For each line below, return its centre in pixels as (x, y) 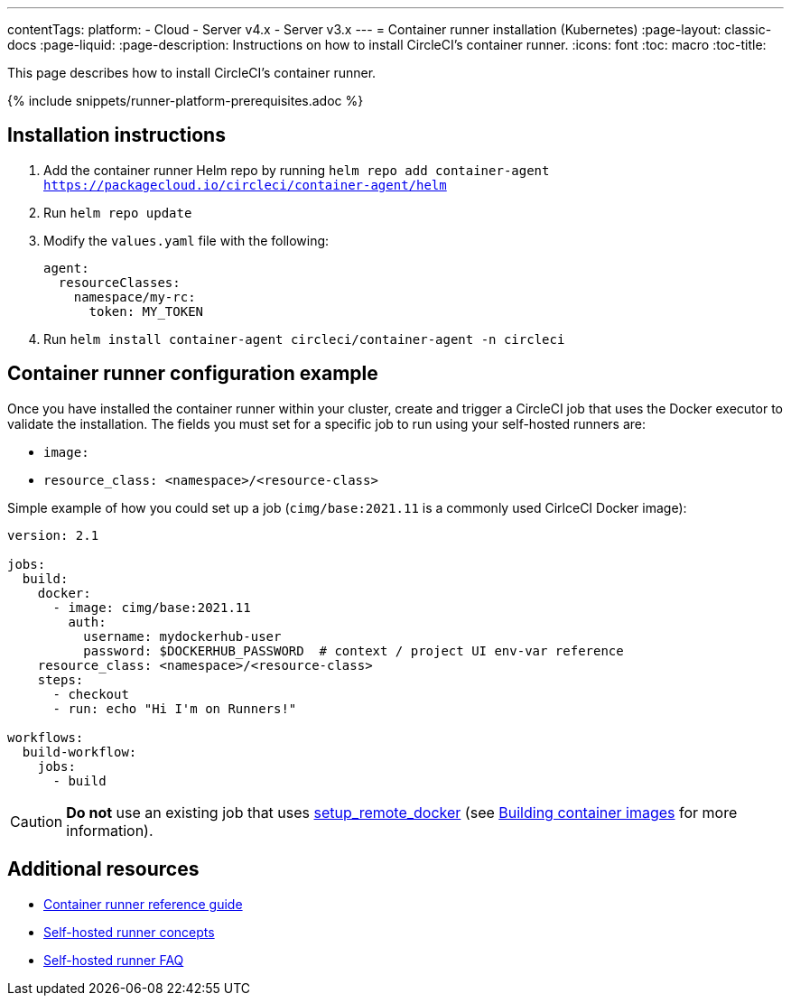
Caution (37, 821)
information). (110, 830)
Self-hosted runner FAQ (114, 960)
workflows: (46, 737)
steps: (60, 679)
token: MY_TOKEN (146, 311)
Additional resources (103, 869)
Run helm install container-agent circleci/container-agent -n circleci (304, 339)
